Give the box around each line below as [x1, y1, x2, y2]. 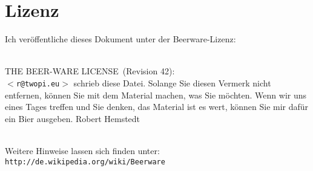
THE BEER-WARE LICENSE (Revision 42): [5, 65, 175, 77]
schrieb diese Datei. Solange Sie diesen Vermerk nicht [73, 76, 271, 89]
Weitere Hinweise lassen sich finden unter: [5, 144, 160, 156]
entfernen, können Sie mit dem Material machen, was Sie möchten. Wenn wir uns [5, 88, 307, 101]
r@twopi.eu [16, 79, 60, 88]
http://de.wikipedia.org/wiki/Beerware [5, 157, 165, 166]
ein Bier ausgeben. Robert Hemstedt [5, 112, 140, 124]
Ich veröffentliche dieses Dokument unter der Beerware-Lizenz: [5, 33, 236, 45]
